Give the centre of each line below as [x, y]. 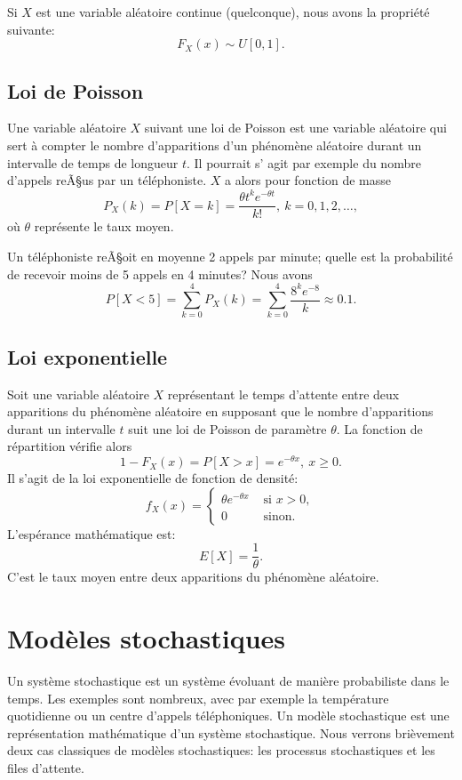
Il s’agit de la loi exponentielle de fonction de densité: [153, 478]
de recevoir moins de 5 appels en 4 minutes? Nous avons [160, 273]
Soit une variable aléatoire [78, 394]
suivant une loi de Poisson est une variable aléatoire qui [295, 128]
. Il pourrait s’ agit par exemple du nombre [304, 162]
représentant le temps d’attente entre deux [283, 394]
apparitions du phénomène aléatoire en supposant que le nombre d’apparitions [220, 411]
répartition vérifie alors [70, 446]
